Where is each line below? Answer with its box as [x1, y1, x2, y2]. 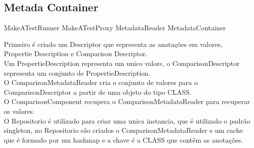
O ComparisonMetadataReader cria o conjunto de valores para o [4, 77, 198, 87]
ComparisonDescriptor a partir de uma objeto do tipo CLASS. [4, 86, 192, 97]
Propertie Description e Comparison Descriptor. [4, 48, 148, 59]
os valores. [4, 106, 35, 116]
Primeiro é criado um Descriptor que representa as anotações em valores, [4, 39, 223, 49]
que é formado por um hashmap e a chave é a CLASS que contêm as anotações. [4, 134, 243, 145]
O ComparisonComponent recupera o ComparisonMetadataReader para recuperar [4, 96, 250, 106]
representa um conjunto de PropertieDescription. [4, 67, 151, 78]
